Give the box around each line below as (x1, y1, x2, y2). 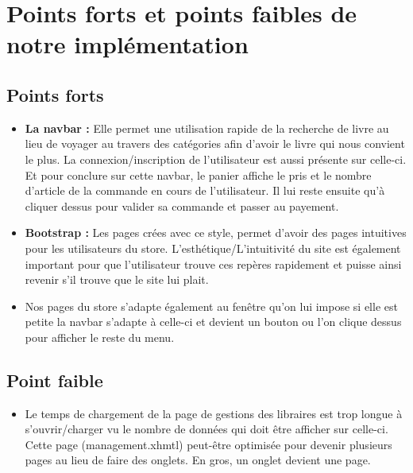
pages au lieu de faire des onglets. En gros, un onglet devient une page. (25, 452, 371, 468)
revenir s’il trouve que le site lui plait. (25, 271, 209, 288)
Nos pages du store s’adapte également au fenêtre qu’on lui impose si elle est (25, 297, 398, 314)
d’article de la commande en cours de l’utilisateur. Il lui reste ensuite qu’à (25, 182, 385, 199)
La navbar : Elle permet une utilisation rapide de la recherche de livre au (25, 119, 389, 136)
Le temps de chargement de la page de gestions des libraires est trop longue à (25, 405, 403, 421)
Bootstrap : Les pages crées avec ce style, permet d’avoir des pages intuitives (25, 224, 407, 241)
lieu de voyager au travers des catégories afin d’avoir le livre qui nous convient (25, 135, 405, 152)
